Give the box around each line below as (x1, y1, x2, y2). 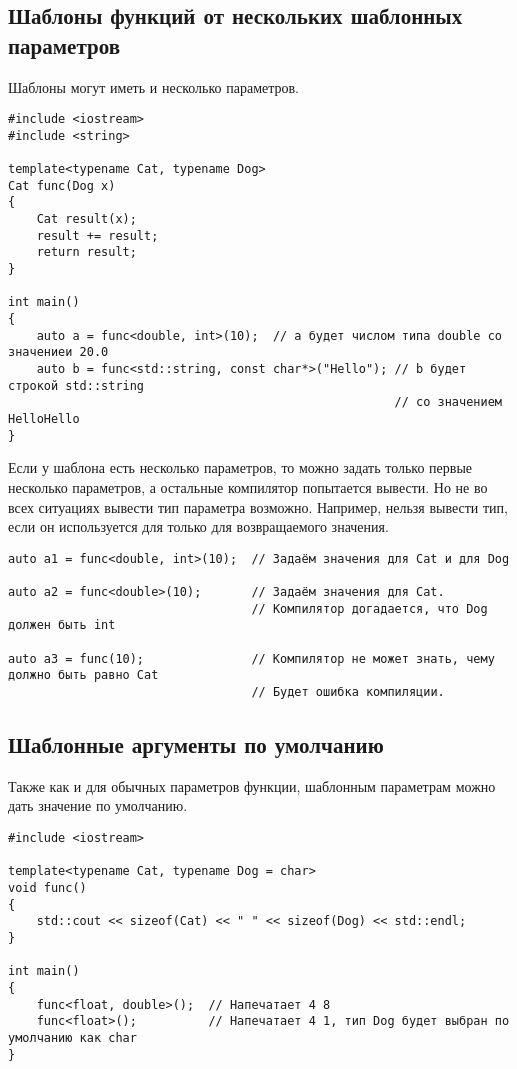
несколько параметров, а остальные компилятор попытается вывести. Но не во (8, 476, 488, 497)
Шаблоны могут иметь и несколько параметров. (8, 76, 300, 97)
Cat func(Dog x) (8, 178, 116, 193)
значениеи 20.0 (8, 345, 109, 360)
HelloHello (8, 412, 80, 426)
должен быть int (8, 618, 116, 633)
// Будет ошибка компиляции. (251, 684, 445, 699)
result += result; (36, 228, 159, 243)
